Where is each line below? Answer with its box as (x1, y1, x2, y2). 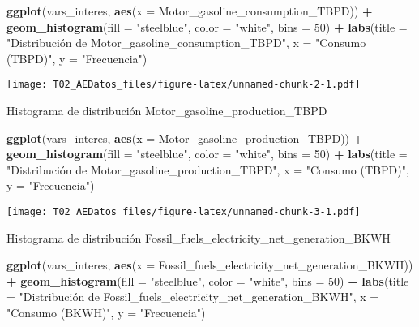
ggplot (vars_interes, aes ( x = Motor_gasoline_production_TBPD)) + (6, 129, 364, 146)
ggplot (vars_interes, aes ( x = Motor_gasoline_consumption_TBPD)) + (6, 2, 373, 19)
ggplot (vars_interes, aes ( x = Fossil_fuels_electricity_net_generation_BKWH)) (6, 256, 413, 273)
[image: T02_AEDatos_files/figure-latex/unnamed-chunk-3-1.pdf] (6, 206, 361, 217)
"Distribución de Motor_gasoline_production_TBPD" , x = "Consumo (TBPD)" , (6, 161, 409, 178)
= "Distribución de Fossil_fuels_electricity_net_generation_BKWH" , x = (6, 288, 379, 305)
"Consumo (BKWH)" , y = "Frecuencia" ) (6, 304, 206, 321)
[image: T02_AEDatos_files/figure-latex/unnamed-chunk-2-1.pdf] (6, 79, 361, 91)
